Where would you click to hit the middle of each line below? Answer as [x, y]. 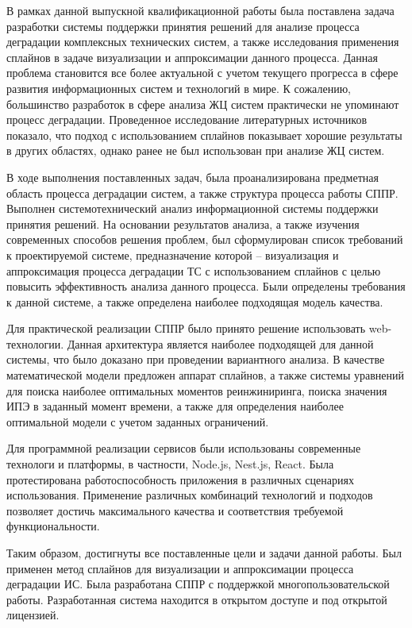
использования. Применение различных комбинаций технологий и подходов [190, 495]
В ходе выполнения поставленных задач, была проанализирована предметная [193, 177]
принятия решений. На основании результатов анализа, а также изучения [183, 223]
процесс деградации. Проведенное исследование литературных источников [187, 119]
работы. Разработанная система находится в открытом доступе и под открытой [197, 599]
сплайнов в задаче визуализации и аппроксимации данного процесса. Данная [192, 57]
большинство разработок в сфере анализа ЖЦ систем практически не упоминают [203, 104]
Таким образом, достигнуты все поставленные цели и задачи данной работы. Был [204, 553]
